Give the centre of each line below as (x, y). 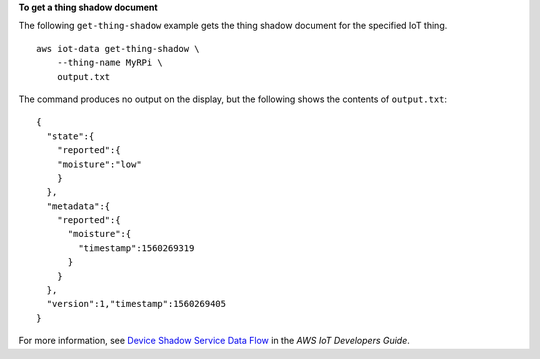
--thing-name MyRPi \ (110, 63)
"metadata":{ (78, 206)
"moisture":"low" (99, 164)
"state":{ (70, 136)
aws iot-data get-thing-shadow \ (118, 48)
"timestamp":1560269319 (136, 248)
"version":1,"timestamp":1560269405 (136, 304)
